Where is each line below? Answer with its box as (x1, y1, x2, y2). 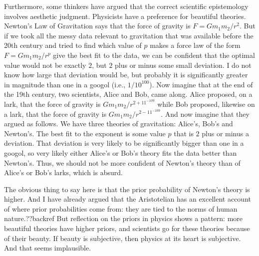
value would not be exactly (4, 59, 86, 70)
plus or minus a (202, 128, 249, 138)
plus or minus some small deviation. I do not (115, 59, 252, 70)
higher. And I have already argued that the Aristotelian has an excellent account (4, 194, 251, 204)
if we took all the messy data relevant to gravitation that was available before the (4, 30, 254, 40)
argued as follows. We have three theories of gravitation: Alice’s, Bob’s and (4, 118, 233, 129)
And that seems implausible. (4, 243, 91, 253)
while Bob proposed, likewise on (157, 98, 255, 109)
